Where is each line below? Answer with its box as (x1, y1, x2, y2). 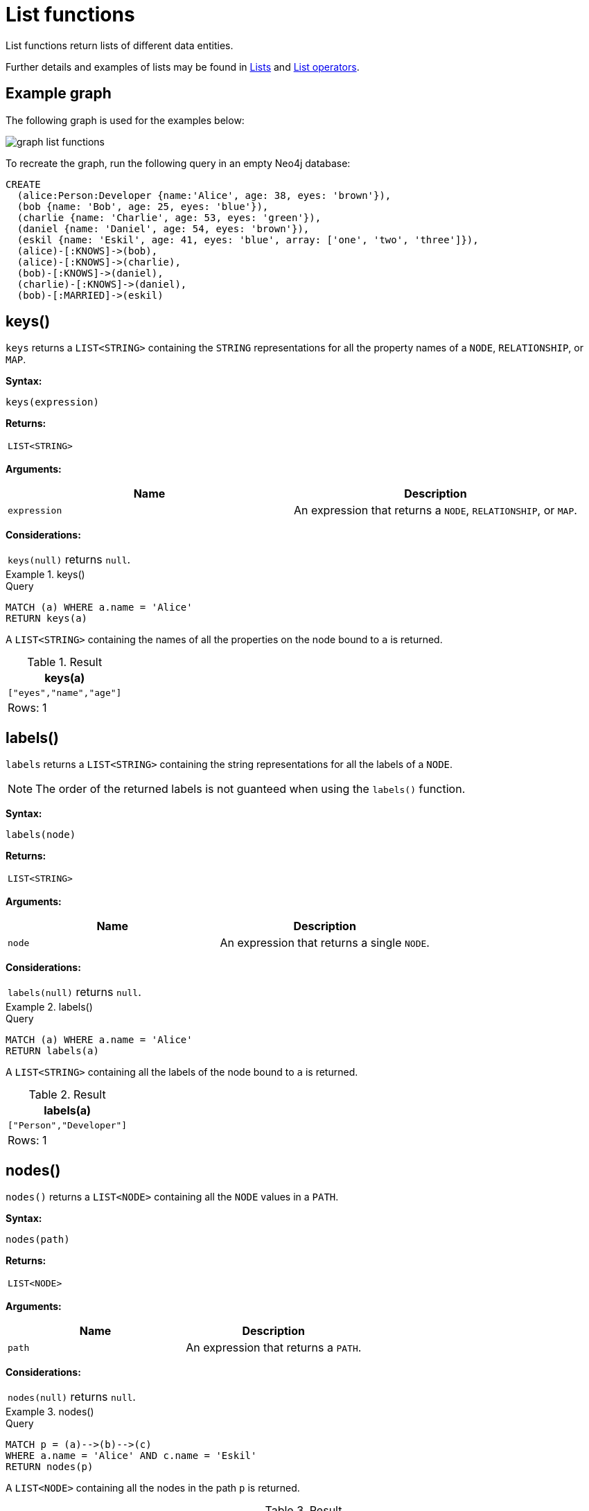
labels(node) (6, 829, 76, 841)
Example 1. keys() (6, 568, 85, 581)
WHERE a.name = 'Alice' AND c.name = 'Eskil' (6, 1450, 257, 1462)
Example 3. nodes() (6, 1406, 94, 1418)
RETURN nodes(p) (6, 1461, 94, 1473)
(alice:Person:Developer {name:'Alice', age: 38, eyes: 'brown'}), (17, 189, 392, 201)
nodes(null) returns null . (8, 1390, 136, 1404)
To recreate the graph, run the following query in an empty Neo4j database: (6, 157, 351, 169)
